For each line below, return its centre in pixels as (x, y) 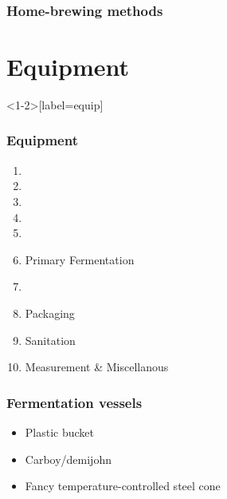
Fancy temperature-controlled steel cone (123, 486)
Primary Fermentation (80, 259)
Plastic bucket (60, 432)
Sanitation (50, 340)
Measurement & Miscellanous (97, 367)
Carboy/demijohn (68, 459)
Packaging (50, 313)
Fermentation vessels (74, 402)
